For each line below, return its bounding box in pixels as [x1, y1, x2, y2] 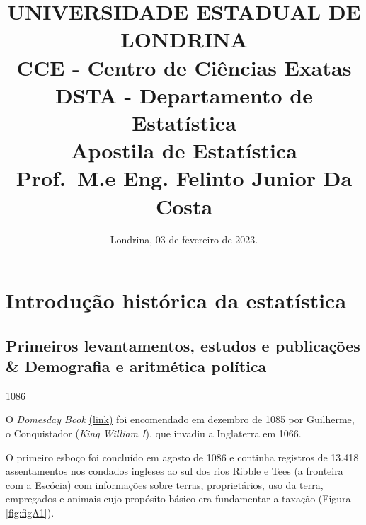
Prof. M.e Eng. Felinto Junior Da [16, 163, 353, 192]
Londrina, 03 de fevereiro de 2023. [110, 232, 258, 247]
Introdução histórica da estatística [6, 286, 347, 315]
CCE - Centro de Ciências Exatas [16, 52, 352, 81]
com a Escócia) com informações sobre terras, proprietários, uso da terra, [6, 477, 324, 492]
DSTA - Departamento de [55, 80, 313, 109]
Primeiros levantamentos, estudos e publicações [6, 334, 360, 356]
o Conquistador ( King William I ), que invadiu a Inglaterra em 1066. [6, 426, 302, 440]
